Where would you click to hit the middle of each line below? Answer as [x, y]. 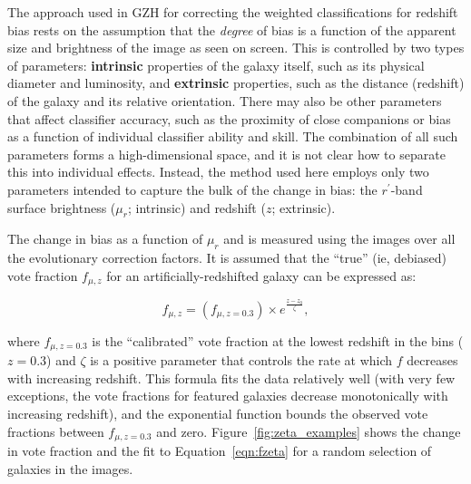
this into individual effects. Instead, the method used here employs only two [218, 172]
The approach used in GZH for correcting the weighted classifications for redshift [233, 12]
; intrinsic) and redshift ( [196, 207]
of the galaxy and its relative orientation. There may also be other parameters [225, 100]
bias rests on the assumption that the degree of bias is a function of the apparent [232, 29]
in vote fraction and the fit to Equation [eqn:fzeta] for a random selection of [220, 451]
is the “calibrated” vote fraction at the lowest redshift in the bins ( [278, 340]
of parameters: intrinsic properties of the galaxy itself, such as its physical [216, 65]
